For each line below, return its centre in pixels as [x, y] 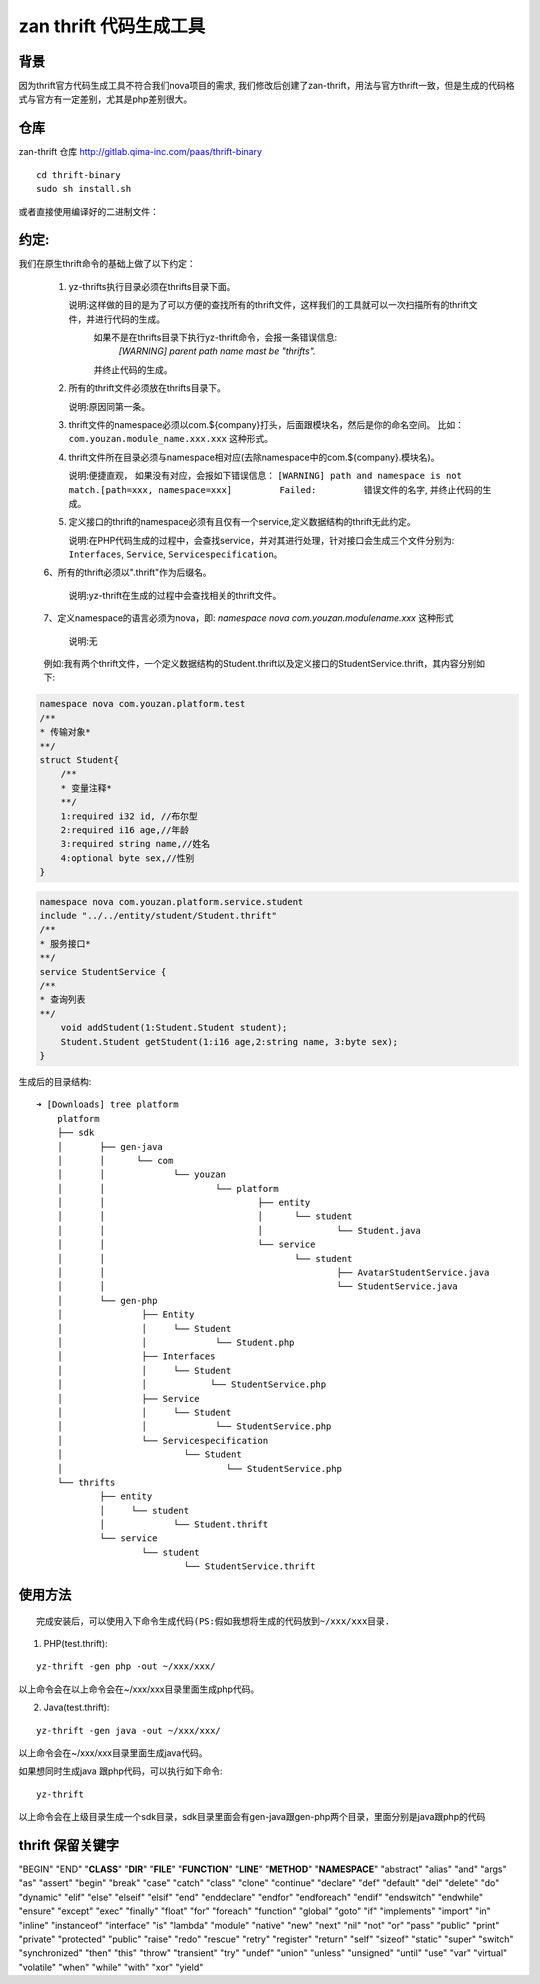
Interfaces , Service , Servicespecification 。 [175, 554]
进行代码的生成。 [129, 319]
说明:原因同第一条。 [109, 406]
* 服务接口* [65, 943]
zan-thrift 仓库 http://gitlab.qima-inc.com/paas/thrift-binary [140, 152]
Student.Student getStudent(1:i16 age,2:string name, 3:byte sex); [229, 1041]
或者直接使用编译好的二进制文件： [88, 211]
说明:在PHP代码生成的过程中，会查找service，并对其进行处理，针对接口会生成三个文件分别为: [261, 540]
